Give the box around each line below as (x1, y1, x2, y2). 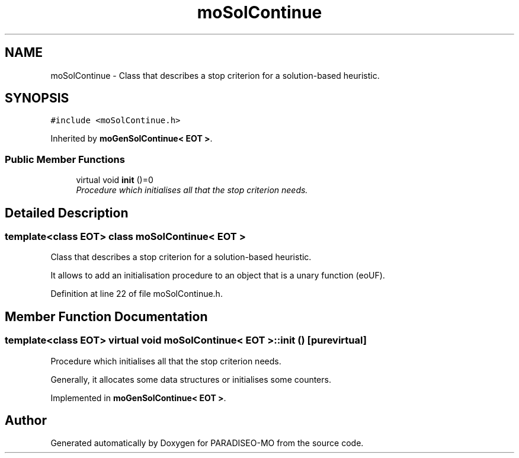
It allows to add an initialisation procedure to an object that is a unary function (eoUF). (50, 270, 385, 281)
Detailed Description (5, 205, 129, 220)
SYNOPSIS (5, 91, 69, 106)
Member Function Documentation (5, 309, 208, 324)
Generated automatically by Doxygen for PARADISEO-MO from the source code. (50, 438, 364, 449)
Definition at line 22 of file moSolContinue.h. (50, 289, 223, 299)
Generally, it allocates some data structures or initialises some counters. (50, 374, 331, 385)
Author (5, 413, 47, 428)
